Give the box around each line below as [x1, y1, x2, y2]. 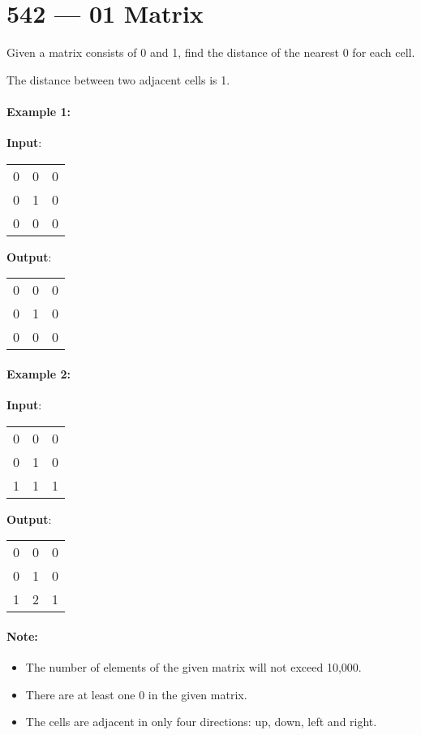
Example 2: [6, 365, 71, 382]
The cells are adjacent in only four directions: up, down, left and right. [25, 713, 377, 730]
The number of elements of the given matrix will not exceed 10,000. [25, 659, 362, 676]
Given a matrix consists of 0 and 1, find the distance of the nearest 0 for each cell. [6, 44, 415, 61]
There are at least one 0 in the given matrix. [25, 685, 247, 703]
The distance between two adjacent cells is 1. [6, 71, 230, 88]
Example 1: [6, 102, 71, 119]
